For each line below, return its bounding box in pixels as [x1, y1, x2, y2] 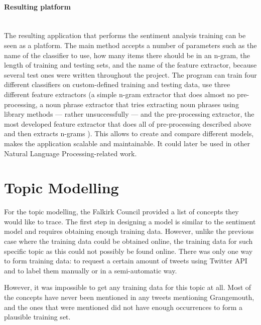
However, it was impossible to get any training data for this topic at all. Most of [4, 282, 251, 292]
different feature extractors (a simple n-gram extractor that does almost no [4, 89, 235, 99]
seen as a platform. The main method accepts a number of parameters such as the [4, 40, 257, 50]
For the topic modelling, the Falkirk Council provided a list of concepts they [4, 206, 239, 217]
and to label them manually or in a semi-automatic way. [4, 265, 177, 275]
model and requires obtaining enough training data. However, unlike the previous [4, 226, 254, 236]
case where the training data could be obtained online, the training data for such [4, 236, 253, 246]
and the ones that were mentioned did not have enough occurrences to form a [4, 301, 243, 312]
